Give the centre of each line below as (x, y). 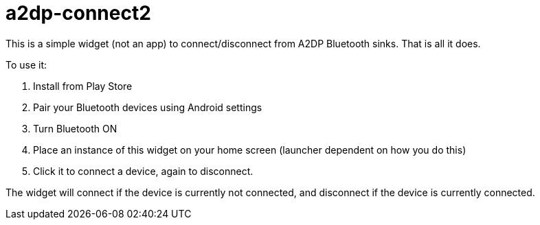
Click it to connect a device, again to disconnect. (143, 171)
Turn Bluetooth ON (75, 128)
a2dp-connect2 (78, 13)
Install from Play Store (83, 86)
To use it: (26, 64)
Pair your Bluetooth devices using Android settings (148, 107)
